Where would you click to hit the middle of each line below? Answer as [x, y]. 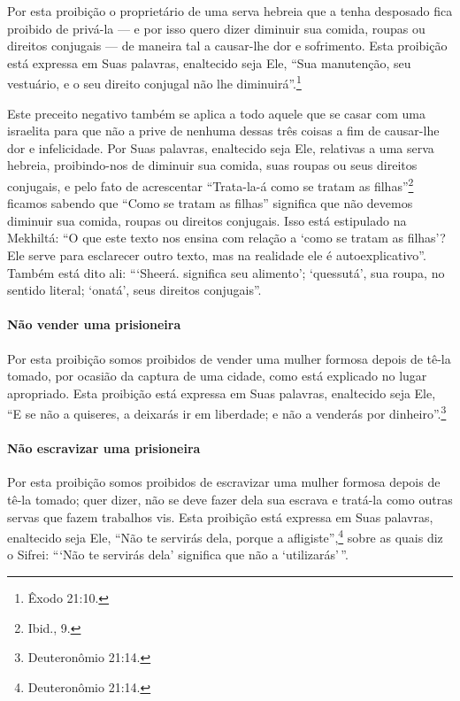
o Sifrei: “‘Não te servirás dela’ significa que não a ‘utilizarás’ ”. [178, 555]
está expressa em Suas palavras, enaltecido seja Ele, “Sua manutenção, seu [209, 62]
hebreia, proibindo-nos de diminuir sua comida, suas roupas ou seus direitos [212, 165]
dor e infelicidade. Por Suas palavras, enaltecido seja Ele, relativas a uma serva [221, 147]
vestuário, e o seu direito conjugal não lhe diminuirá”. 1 [154, 82]
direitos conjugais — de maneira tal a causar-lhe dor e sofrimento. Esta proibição [227, 46]
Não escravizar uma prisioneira [104, 448]
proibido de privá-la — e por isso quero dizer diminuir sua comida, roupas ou [216, 28]
